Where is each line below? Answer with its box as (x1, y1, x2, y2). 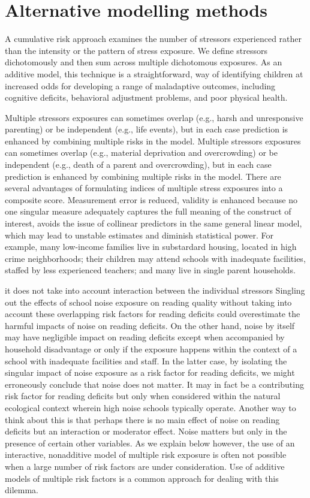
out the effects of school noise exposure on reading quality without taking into (5, 295, 292, 308)
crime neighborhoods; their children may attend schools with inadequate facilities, (5, 252, 306, 264)
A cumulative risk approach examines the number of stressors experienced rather (5, 32, 302, 45)
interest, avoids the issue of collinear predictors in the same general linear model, (5, 217, 302, 230)
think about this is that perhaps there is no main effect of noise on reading (5, 413, 280, 425)
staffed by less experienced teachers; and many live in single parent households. (5, 264, 296, 276)
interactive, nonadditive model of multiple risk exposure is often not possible (5, 448, 287, 461)
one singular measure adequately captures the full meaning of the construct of (5, 205, 291, 218)
